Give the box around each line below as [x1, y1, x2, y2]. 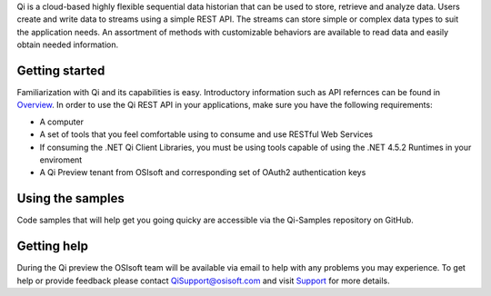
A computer [39, 116, 84, 127]
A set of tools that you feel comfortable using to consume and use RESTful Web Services [39, 129, 373, 140]
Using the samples [16, 191, 125, 206]
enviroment [39, 154, 83, 165]
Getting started [16, 63, 105, 78]
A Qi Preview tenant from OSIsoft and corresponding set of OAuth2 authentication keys [39, 167, 366, 178]
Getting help [16, 239, 88, 254]
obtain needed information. [16, 39, 119, 50]
